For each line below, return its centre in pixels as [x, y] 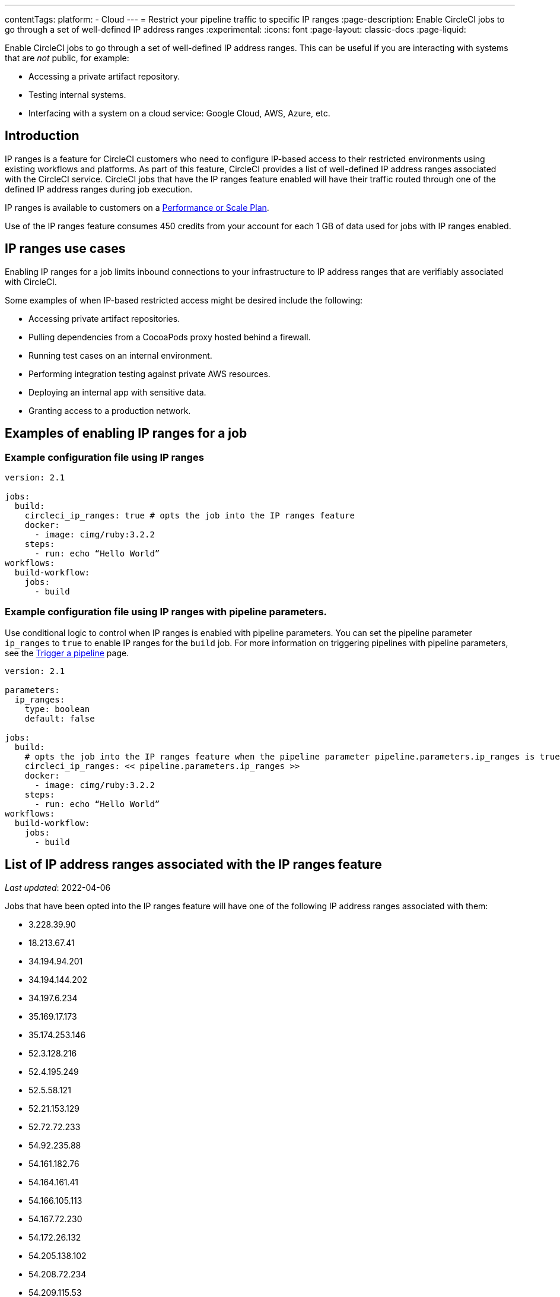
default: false [60, 718]
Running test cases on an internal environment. [120, 355]
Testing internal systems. [77, 95]
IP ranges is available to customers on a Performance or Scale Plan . [137, 207]
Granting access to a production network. [110, 410]
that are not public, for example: [67, 58]
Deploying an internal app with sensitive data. [117, 392]
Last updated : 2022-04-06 [58, 887]
